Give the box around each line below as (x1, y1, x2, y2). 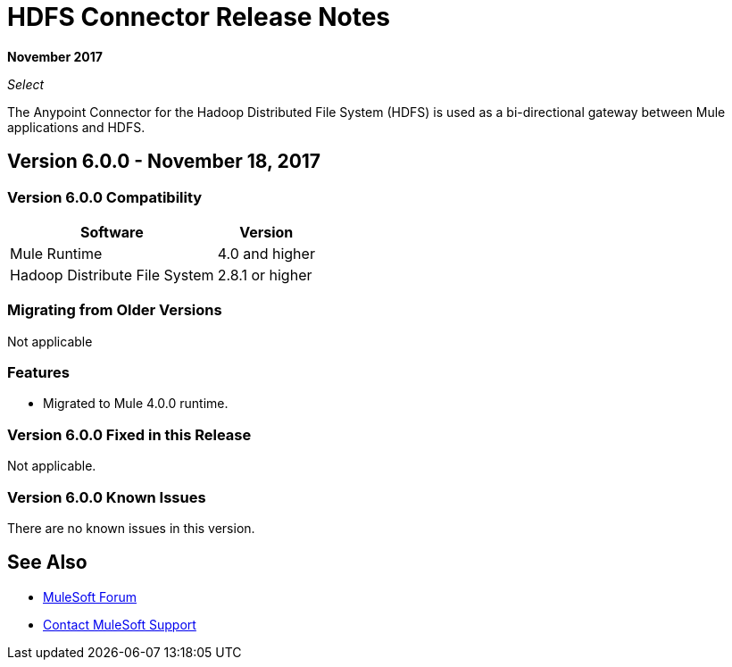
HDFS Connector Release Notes (7, 2, 390, 32)
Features (7, 363, 70, 382)
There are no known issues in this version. (7, 520, 255, 536)
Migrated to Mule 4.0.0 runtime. (43, 396, 229, 412)
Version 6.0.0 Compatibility (7, 188, 203, 206)
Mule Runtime (10, 244, 103, 263)
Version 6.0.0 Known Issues (7, 488, 206, 506)
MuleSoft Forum (43, 588, 137, 604)
